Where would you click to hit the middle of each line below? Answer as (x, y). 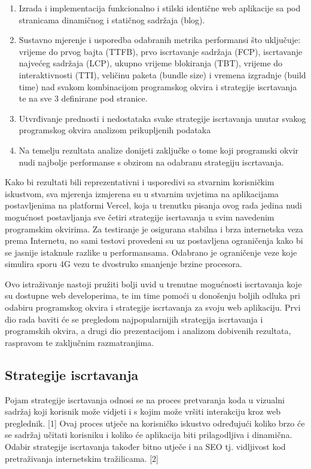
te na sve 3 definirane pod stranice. (83, 98)
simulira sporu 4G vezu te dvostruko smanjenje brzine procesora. (124, 264)
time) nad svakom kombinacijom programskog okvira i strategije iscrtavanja (158, 86)
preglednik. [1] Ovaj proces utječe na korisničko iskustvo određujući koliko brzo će (155, 423)
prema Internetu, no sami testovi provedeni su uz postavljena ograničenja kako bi (154, 240)
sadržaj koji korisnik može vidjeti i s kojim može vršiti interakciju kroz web (143, 411)
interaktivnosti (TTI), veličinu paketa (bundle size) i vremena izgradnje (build (162, 74)
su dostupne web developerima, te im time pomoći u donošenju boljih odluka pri (153, 295)
